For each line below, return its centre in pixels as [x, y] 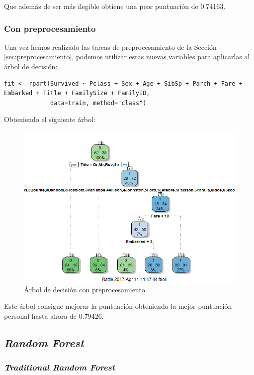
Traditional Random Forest [59, 367]
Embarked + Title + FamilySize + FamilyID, [77, 93]
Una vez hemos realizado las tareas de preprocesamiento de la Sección [110, 47]
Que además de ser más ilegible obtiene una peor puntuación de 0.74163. [115, 6]
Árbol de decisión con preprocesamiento [85, 289]
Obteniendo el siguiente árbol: [50, 119]
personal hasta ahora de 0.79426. [54, 315]
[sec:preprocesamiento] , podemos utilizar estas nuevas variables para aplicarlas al [127, 57]
